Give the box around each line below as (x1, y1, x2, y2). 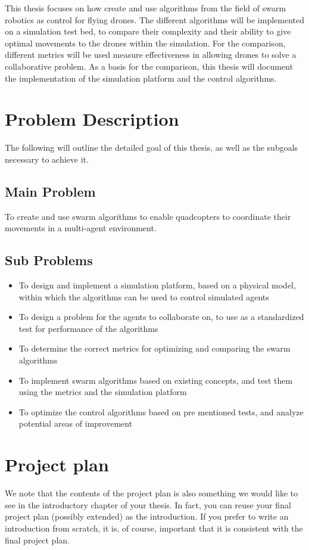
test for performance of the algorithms (18, 322, 158, 334)
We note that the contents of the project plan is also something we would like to (5, 487, 298, 499)
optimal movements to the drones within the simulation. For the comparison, (5, 36, 286, 49)
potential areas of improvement (18, 417, 133, 430)
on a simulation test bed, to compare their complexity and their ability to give (5, 25, 291, 38)
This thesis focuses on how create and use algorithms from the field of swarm (5, 2, 286, 14)
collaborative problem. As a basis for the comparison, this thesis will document (5, 60, 294, 72)
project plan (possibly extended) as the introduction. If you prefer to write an (5, 510, 289, 523)
